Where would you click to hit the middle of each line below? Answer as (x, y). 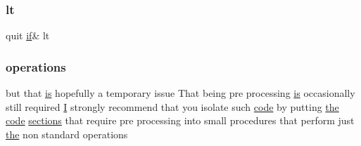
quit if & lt (28, 35)
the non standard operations (67, 134)
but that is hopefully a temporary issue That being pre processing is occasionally (180, 93)
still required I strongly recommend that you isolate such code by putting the (172, 106)
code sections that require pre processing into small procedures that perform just (180, 120)
